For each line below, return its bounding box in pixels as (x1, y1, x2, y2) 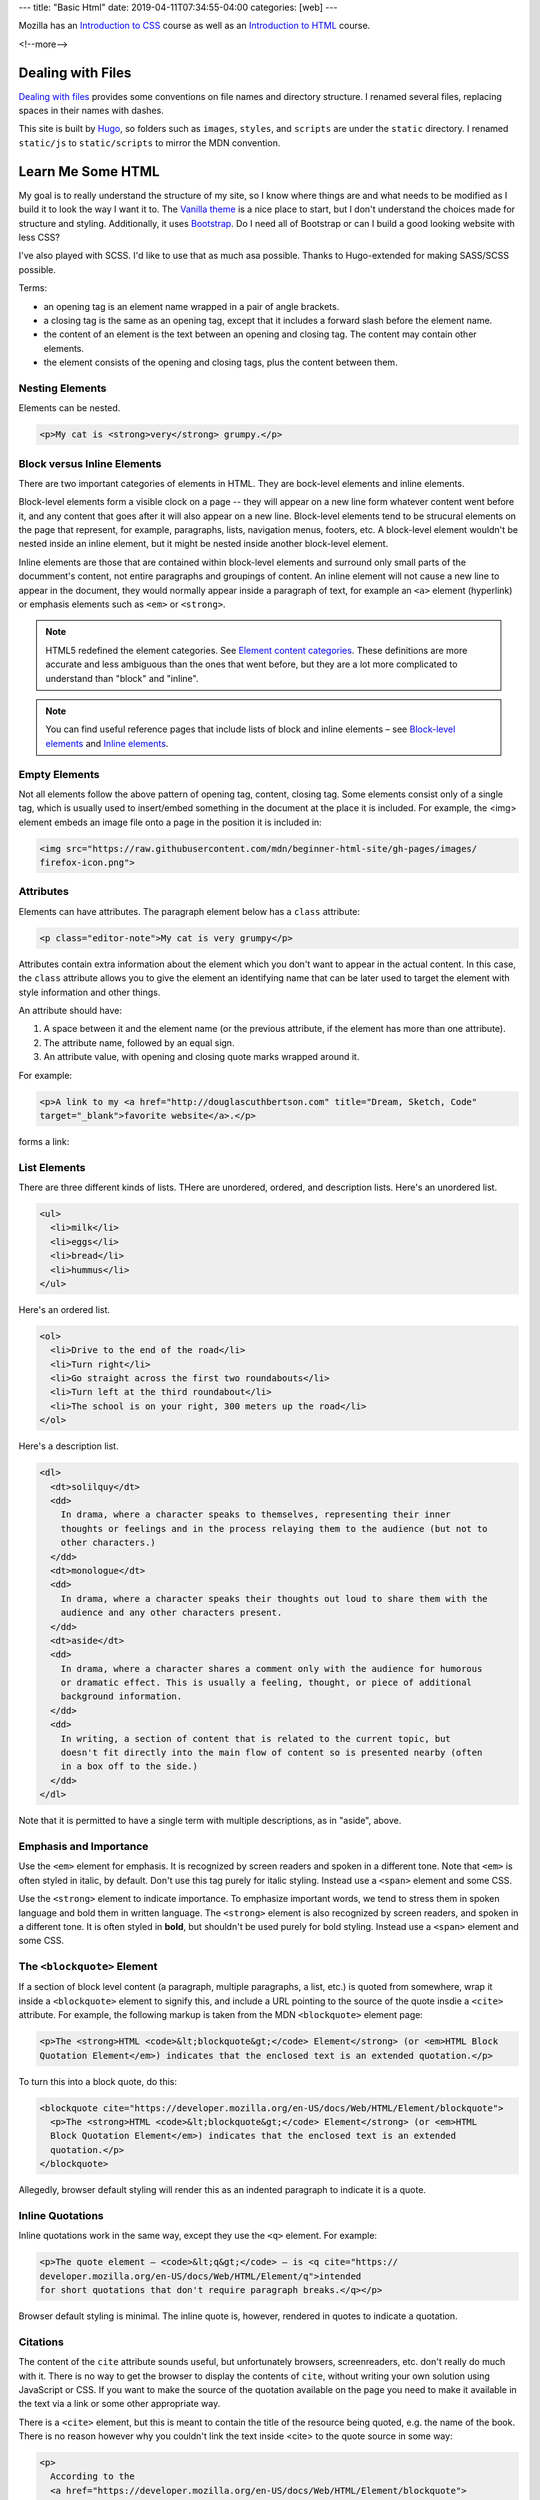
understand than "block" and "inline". (45, 672, 199, 684)
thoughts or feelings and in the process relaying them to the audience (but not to (60, 1523, 489, 1534)
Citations (18, 2335, 64, 2349)
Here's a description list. (18, 1440, 119, 1452)
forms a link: (18, 1135, 70, 1147)
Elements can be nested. (18, 402, 121, 414)
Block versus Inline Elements (18, 456, 162, 470)
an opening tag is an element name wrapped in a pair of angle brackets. (43, 300, 340, 312)
